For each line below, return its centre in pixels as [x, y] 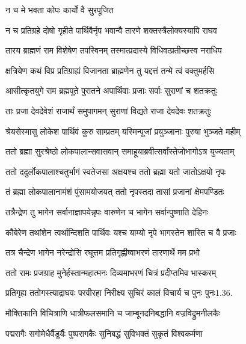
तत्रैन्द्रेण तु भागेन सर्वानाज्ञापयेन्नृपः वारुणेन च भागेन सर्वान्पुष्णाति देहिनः [107, 211]
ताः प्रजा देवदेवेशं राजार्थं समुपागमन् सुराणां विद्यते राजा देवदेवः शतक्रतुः [109, 110]
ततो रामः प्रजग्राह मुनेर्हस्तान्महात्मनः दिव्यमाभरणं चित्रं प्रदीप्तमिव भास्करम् [111, 272]
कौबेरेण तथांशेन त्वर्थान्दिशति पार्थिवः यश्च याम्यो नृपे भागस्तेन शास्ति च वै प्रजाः [121, 232]
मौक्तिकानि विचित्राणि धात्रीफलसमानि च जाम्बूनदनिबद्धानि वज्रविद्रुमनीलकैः [113, 312]
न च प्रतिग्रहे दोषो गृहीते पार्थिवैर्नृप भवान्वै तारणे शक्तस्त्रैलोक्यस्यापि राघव [111, 30]
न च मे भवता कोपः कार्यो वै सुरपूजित [60, 10]
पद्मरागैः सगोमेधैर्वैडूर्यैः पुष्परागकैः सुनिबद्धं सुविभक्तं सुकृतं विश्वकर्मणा [104, 333]
